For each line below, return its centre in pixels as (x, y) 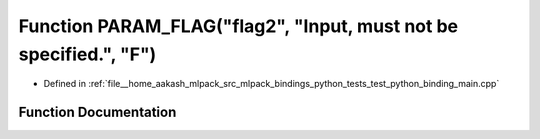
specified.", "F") (87, 54)
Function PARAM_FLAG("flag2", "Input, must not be (238, 26)
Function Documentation (97, 112)
